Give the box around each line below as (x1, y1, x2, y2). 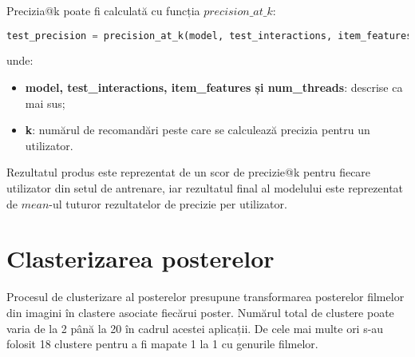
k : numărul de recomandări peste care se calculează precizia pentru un (25, 121, 370, 138)
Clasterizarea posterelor (6, 242, 275, 275)
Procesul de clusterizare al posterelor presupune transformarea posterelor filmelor (6, 288, 405, 305)
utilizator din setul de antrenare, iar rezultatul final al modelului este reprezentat (6, 180, 404, 196)
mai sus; (25, 94, 65, 111)
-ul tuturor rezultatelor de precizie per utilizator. (49, 195, 287, 212)
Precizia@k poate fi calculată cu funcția (6, 2, 200, 18)
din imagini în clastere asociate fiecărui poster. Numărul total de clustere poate (6, 303, 394, 320)
